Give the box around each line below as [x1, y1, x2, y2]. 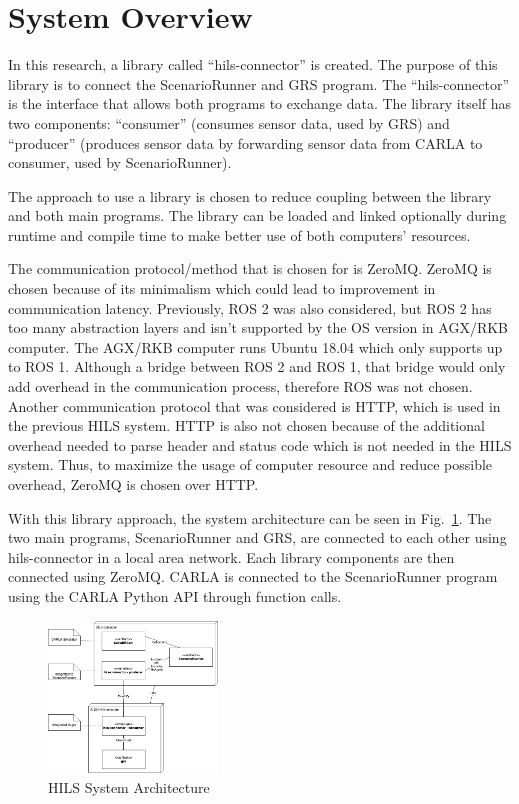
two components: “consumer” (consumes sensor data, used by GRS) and [8, 112, 450, 133]
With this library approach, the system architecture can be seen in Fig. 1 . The [8, 507, 492, 528]
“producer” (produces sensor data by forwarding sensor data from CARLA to [8, 132, 483, 153]
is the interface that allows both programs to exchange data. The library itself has [8, 93, 512, 114]
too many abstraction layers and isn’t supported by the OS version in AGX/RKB [8, 317, 508, 338]
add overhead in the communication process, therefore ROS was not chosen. [8, 376, 473, 397]
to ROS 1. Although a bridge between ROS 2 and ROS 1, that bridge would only [8, 356, 506, 377]
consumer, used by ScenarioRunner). [8, 152, 232, 173]
